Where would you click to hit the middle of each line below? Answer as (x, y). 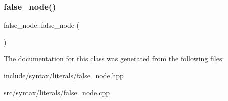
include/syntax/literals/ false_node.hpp (64, 75)
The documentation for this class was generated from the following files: (114, 58)
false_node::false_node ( (42, 25)
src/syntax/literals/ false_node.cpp (57, 92)
